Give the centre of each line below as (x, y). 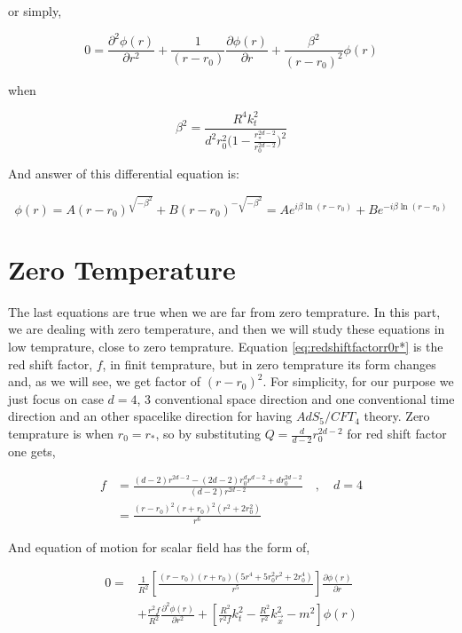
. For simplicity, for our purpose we (358, 381)
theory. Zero (397, 416)
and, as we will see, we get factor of (105, 381)
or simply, (35, 11)
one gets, (32, 451)
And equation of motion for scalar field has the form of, (159, 546)
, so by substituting (208, 434)
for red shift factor (397, 434)
